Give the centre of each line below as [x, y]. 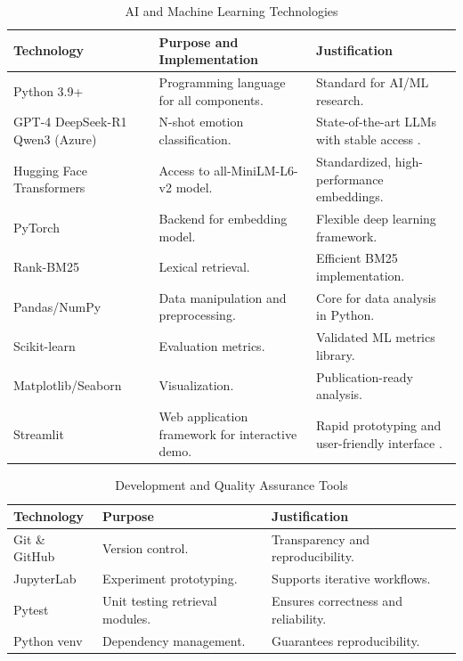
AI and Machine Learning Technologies [231, 11]
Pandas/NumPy [57, 306]
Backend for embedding [223, 218]
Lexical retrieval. [204, 267]
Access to [184, 170]
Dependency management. [174, 640]
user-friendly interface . [379, 442]
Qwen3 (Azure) [55, 139]
